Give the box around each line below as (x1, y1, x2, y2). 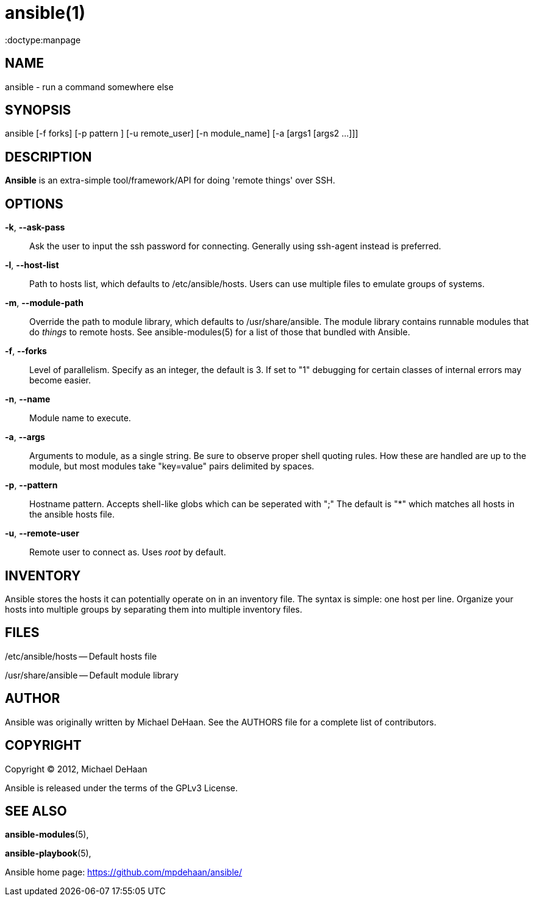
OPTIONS (5, 196, 63, 212)
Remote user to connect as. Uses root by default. (29, 547, 226, 558)
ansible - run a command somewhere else (5, 81, 174, 92)
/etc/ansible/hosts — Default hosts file (5, 650, 157, 661)
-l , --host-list (5, 260, 59, 271)
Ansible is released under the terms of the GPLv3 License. (5, 782, 238, 793)
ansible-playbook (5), (5, 848, 91, 859)
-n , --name (5, 394, 51, 405)
